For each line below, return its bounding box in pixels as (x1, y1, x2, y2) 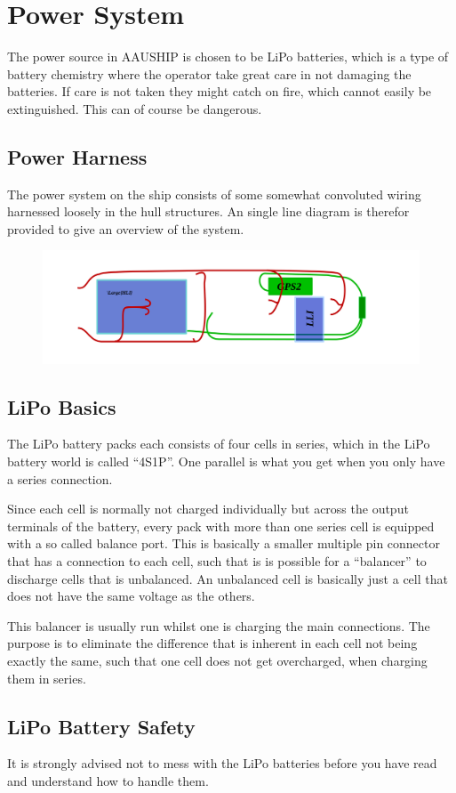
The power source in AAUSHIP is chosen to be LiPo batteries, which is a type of (7, 47, 449, 66)
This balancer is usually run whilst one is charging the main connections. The (7, 616, 430, 635)
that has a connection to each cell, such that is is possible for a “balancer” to (7, 551, 427, 570)
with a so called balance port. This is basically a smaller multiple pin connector (7, 534, 440, 553)
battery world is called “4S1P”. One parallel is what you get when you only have (7, 451, 445, 470)
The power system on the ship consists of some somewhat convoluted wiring (7, 184, 421, 203)
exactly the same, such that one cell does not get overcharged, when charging (7, 651, 428, 669)
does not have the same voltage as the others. (7, 587, 255, 605)
